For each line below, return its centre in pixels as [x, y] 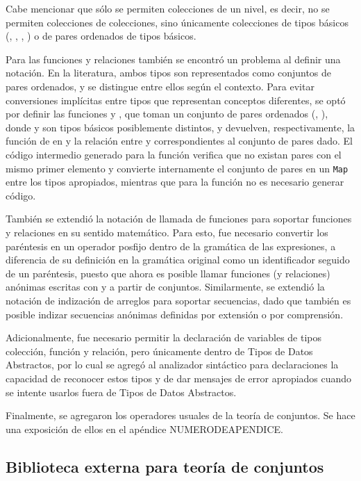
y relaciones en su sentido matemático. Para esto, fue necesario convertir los [167, 232]
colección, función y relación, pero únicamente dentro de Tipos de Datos [159, 351]
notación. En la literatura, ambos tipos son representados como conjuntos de [169, 73]
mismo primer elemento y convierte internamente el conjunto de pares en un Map [177, 168]
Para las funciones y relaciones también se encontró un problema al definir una [173, 59]
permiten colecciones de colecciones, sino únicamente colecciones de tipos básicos [177, 22]
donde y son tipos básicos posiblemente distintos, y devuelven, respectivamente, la [180, 127]
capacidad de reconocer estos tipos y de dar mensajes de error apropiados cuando [179, 378]
